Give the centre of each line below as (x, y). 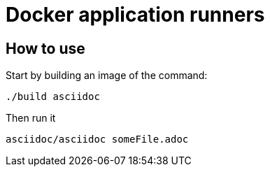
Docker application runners (135, 15)
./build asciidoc (53, 97)
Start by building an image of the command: (107, 76)
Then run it (31, 118)
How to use (45, 48)
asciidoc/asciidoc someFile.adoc (97, 139)
